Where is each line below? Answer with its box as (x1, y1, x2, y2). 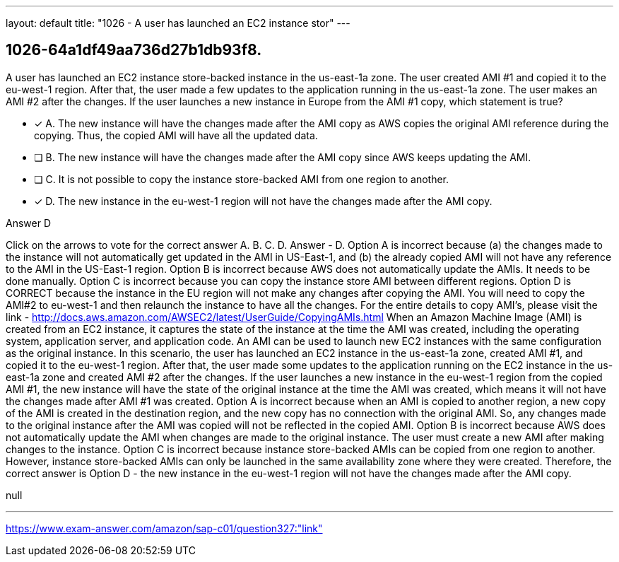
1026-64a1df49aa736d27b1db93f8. (6, 41, 262, 59)
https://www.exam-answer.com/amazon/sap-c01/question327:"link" (6, 522, 323, 534)
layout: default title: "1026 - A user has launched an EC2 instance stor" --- (6, 17, 350, 29)
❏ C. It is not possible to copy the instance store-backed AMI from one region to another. (34, 172, 449, 185)
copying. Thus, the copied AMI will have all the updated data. (34, 129, 318, 141)
